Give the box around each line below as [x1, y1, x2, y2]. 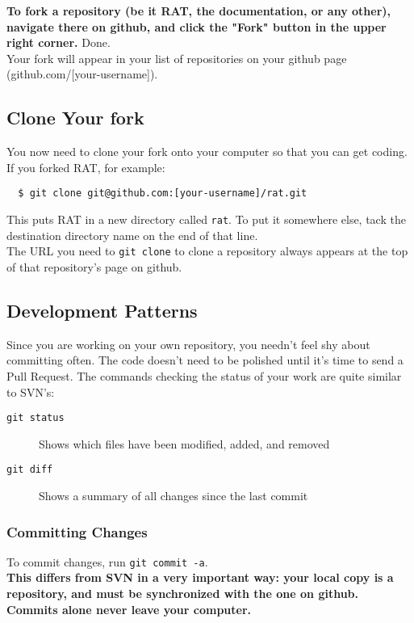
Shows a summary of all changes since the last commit [39, 487, 308, 503]
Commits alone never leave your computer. [6, 600, 252, 617]
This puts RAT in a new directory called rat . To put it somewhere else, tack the [6, 211, 406, 228]
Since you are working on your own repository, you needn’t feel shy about [6, 335, 370, 352]
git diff [6, 464, 53, 476]
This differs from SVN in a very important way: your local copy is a [6, 569, 394, 586]
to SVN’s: [6, 383, 55, 400]
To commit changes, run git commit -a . [6, 553, 208, 570]
